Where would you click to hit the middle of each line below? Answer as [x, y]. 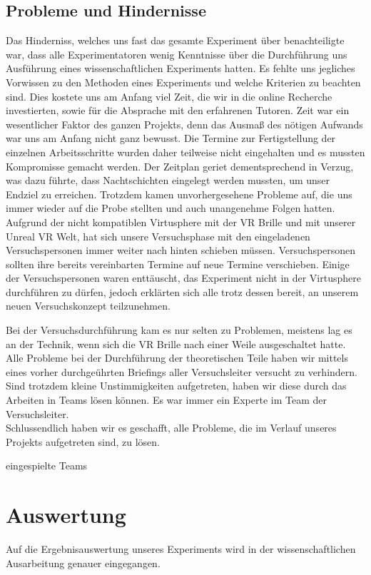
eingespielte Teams [47, 465]
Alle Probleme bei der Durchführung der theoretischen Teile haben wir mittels [177, 358]
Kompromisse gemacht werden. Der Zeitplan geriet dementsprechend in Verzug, [180, 166]
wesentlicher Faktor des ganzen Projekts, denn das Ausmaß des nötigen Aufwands [184, 124]
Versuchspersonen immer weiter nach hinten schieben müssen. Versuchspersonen [181, 250]
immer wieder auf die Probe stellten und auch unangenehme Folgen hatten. [171, 208]
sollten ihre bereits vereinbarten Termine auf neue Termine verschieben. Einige [178, 264]
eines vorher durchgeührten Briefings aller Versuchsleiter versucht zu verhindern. [182, 371]
